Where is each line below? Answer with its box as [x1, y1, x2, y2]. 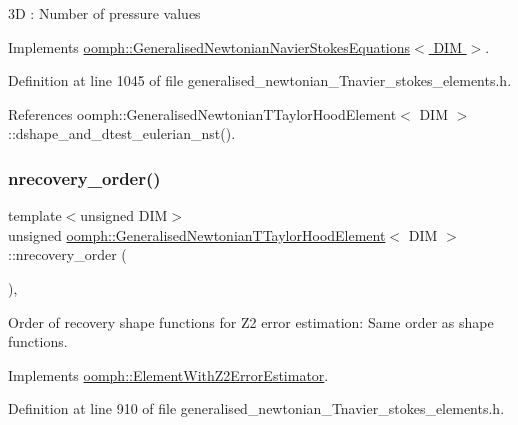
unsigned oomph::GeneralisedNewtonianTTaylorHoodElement [8, 224, 386, 245]
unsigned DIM [80, 205, 168, 226]
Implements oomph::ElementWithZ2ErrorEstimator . [8, 364, 329, 385]
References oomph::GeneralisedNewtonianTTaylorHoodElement [8, 103, 397, 124]
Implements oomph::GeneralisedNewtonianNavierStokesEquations [8, 36, 411, 57]
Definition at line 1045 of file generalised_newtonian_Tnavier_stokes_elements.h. [8, 70, 512, 91]
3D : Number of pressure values [8, 3, 201, 23]
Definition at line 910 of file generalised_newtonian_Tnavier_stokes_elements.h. [8, 398, 505, 419]
